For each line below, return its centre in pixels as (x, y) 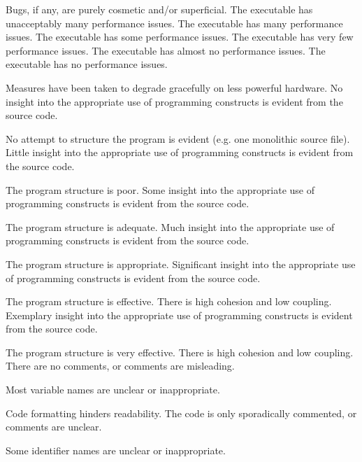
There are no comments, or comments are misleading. (120, 366)
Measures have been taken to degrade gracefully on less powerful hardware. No (174, 87)
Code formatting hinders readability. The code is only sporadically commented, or (181, 413)
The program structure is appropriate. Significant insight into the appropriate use (181, 264)
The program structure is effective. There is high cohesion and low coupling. (169, 301)
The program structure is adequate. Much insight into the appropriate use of (170, 226)
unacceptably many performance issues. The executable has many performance (174, 23)
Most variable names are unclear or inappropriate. (113, 390)
